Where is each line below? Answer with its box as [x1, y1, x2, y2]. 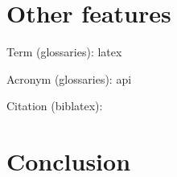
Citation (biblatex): [6, 97, 103, 114]
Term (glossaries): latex [6, 43, 122, 60]
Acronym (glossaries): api [6, 70, 132, 87]
